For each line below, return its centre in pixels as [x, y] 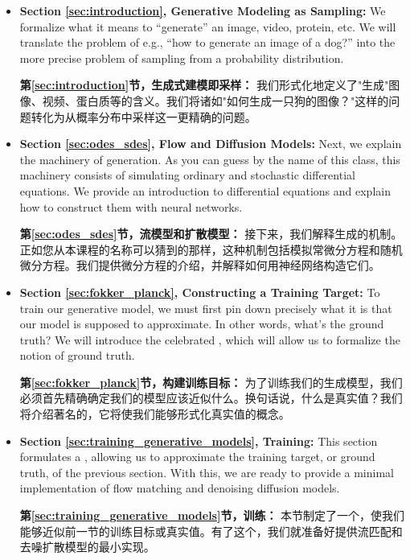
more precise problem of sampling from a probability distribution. [182, 58]
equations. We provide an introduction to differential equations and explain [205, 190]
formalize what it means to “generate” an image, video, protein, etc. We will [208, 26]
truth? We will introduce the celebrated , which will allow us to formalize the [210, 339]
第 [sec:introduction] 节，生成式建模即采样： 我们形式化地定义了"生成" [204, 85]
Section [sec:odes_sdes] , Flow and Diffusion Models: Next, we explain [211, 144]
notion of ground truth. [77, 355]
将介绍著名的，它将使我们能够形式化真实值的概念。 [155, 414]
